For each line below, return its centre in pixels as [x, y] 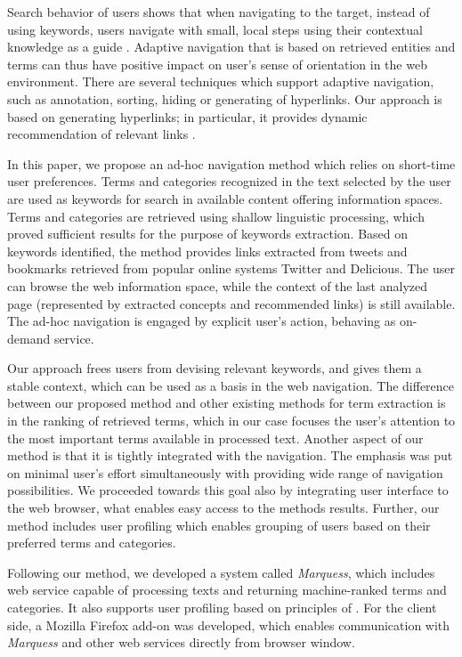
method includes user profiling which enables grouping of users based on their [219, 525]
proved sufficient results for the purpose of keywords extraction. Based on [208, 234]
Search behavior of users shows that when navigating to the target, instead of [219, 12]
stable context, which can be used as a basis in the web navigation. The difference [231, 385]
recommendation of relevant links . [101, 134]
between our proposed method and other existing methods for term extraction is [227, 403]
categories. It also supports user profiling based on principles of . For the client [222, 607]
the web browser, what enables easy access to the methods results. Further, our [223, 508]
